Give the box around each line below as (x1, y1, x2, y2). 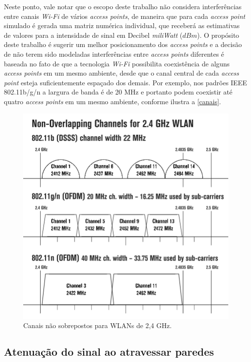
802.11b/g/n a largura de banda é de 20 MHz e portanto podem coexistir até (4, 87, 233, 97)
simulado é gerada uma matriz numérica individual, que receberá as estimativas (4, 20, 240, 31)
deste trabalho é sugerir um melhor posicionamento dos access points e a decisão (4, 39, 242, 49)
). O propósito (197, 30, 239, 40)
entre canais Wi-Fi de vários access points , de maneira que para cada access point (4, 11, 245, 21)
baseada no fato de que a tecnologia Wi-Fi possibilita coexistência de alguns (4, 58, 230, 68)
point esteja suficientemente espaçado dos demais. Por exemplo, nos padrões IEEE (4, 77, 247, 87)
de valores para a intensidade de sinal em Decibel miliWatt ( (4, 30, 183, 40)
